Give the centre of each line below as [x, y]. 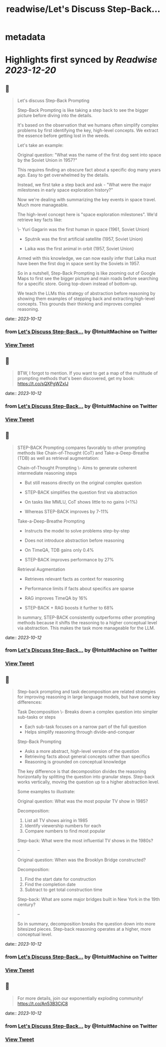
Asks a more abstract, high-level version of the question [82, 751]
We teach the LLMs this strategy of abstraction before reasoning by [86, 294]
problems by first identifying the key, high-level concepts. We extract [88, 131]
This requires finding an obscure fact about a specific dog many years [89, 170]
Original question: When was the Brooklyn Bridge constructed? [82, 860]
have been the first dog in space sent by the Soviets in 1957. [79, 264]
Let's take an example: [40, 146]
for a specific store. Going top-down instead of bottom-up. [77, 284]
